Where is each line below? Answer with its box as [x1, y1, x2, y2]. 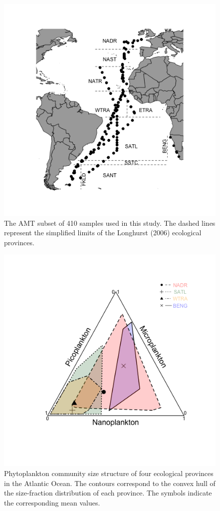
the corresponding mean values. [4, 497, 100, 508]
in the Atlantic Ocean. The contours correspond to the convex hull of [4, 478, 216, 488]
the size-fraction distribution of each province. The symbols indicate [4, 488, 212, 498]
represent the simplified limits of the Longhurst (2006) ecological [4, 227, 202, 238]
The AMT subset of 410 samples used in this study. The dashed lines [4, 217, 216, 228]
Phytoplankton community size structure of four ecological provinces [4, 468, 214, 478]
